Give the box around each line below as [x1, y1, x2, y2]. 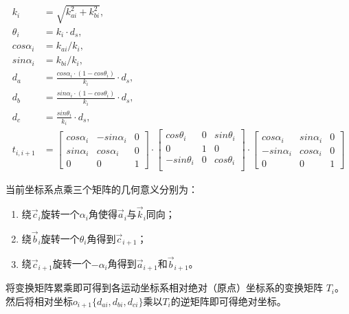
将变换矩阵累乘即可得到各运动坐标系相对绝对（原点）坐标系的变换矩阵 [5, 280, 323, 295]
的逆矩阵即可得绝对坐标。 [170, 293, 286, 308]
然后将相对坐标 [5, 293, 73, 308]
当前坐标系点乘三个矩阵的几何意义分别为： [5, 182, 198, 197]
